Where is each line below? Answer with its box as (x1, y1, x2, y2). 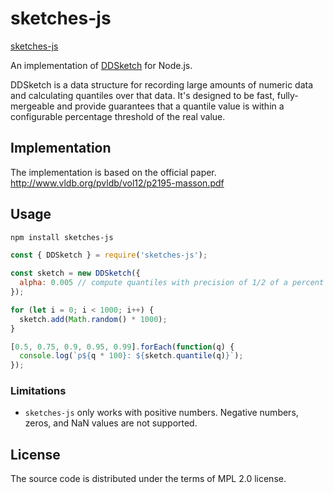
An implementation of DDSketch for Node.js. (10, 59, 193, 71)
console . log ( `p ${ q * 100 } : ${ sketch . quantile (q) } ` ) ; (19, 351, 244, 361)
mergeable (10, 100, 55, 112)
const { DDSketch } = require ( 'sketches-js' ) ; (10, 250, 208, 261)
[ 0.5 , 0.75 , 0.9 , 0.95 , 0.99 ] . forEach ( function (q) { (10, 342, 235, 352)
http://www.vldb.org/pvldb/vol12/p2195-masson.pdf (10, 177, 225, 189)
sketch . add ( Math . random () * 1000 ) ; (19, 314, 168, 324)
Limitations (10, 384, 67, 398)
